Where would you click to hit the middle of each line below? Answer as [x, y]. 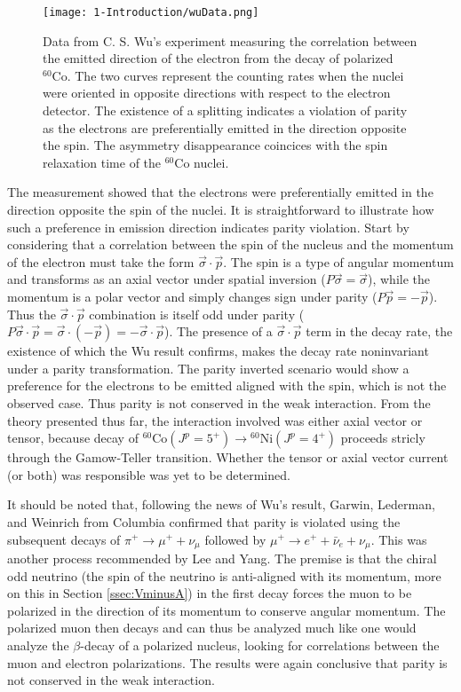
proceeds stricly [383, 438]
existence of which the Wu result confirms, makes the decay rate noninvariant [218, 351]
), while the [398, 279]
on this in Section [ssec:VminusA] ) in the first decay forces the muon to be [210, 593]
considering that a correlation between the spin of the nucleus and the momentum [230, 244]
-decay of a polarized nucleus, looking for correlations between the [260, 645]
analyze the [38, 645]
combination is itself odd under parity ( [197, 314]
